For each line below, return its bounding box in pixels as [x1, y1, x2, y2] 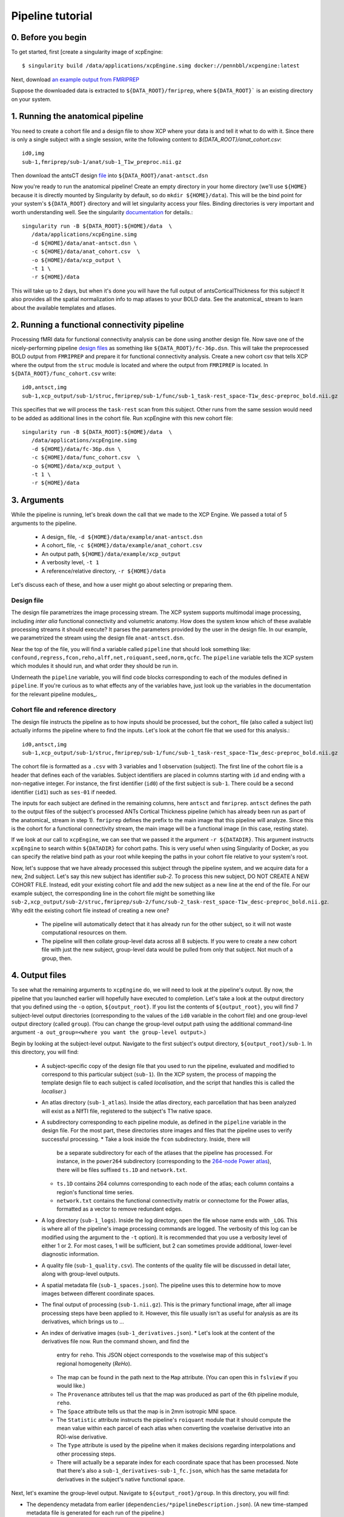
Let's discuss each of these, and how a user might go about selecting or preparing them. [11, 581, 233, 588]
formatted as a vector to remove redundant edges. [56, 1205, 183, 1213]
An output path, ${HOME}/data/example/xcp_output [41, 550, 181, 558]
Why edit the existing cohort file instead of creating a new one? [11, 907, 170, 914]
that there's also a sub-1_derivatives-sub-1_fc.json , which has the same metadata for [56, 1467, 288, 1475]
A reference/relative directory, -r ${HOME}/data [41, 567, 166, 575]
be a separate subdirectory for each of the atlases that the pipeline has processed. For [56, 1149, 273, 1157]
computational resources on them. [41, 929, 127, 936]
